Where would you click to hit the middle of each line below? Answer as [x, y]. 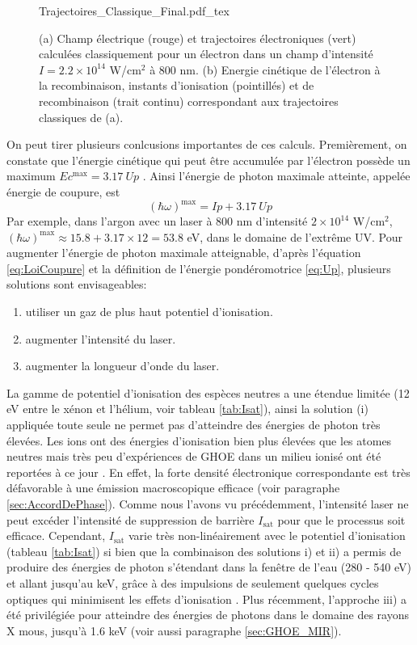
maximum [31, 176]
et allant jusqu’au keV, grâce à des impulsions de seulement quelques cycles [193, 582]
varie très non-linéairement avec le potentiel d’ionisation [267, 535]
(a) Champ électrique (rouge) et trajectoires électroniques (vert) [198, 38]
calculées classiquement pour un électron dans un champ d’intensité [206, 54]
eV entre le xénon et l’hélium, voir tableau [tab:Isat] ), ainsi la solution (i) [187, 409]
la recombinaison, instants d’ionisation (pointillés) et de [177, 85]
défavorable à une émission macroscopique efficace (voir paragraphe [173, 488]
